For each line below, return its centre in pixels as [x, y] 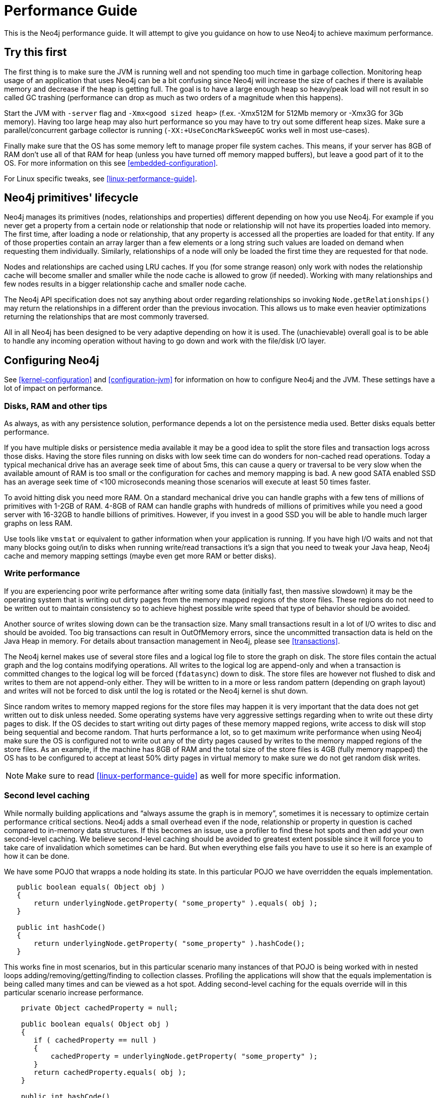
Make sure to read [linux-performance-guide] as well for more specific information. [183, 775]
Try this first [35, 52]
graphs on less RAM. [38, 523]
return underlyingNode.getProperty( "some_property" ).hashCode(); [169, 943]
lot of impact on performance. [54, 388]
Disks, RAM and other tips [56, 406]
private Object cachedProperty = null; [99, 1008]
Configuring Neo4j [52, 360]
